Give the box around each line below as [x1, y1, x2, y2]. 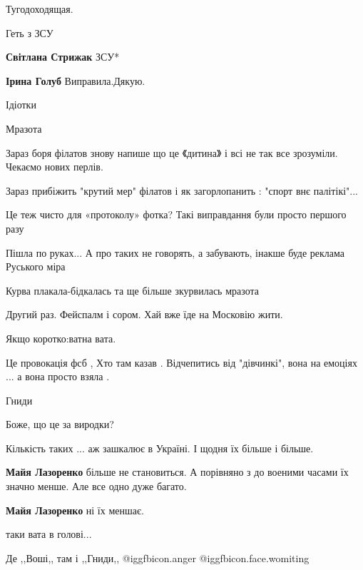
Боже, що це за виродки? [6, 417, 114, 432]
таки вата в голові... [6, 526, 92, 541]
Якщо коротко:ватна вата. [6, 330, 116, 345]
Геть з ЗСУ [6, 25, 53, 40]
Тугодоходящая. [6, 1, 73, 16]
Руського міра [6, 259, 66, 274]
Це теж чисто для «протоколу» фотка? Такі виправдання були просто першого [6, 207, 347, 222]
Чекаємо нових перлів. [6, 159, 103, 174]
